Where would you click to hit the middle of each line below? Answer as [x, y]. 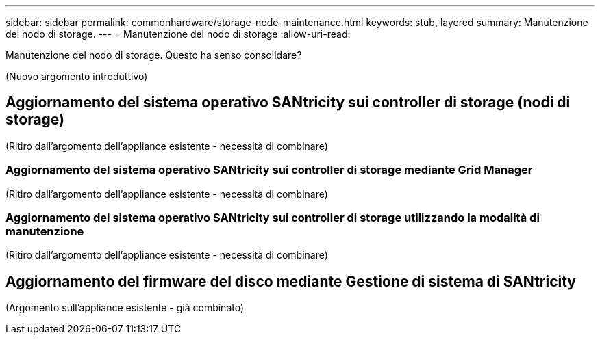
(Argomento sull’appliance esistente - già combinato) [125, 308]
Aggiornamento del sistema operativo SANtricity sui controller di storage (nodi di [288, 103]
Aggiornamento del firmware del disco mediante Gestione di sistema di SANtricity [291, 281]
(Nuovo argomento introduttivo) [77, 76]
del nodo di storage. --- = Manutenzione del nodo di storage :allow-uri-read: [178, 34]
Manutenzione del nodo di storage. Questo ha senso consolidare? [154, 55]
